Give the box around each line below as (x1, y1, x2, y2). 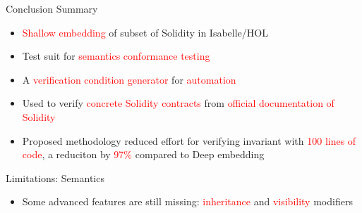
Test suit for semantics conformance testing (22, 49, 210, 63)
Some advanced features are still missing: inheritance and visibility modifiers (22, 194, 353, 209)
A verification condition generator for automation (22, 72, 236, 86)
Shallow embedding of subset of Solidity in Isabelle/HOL (22, 25, 268, 39)
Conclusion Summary (6, 1, 98, 15)
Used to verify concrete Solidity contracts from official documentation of (22, 96, 334, 110)
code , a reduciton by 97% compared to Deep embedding (22, 147, 265, 162)
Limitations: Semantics (6, 170, 104, 185)
